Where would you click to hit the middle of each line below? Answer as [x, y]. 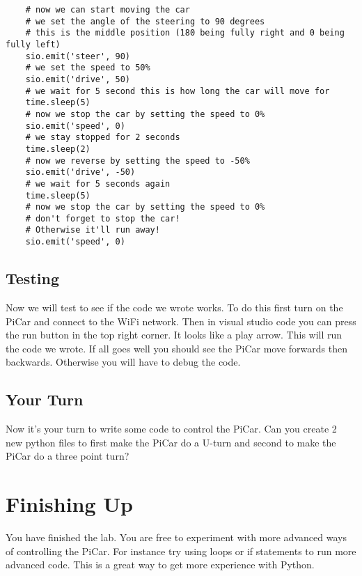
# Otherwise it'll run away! [93, 230]
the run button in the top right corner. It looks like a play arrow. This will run [174, 335]
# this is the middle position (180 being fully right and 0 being [185, 33]
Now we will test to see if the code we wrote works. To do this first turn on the [174, 307]
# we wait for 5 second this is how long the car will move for [178, 91]
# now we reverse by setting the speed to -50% [137, 161]
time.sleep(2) [58, 149]
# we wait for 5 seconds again [98, 184]
